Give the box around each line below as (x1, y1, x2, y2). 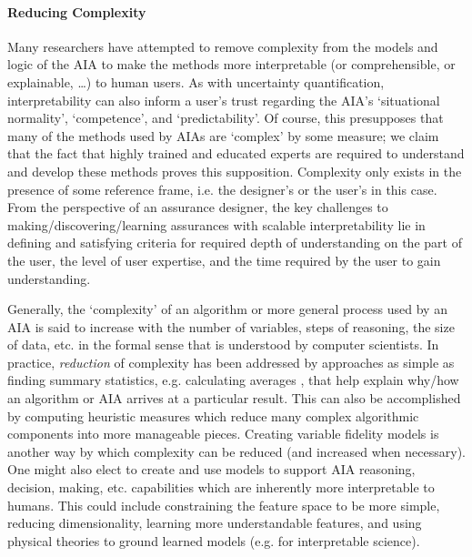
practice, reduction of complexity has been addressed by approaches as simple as (7, 352, 455, 371)
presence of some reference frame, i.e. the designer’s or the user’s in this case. (7, 179, 437, 198)
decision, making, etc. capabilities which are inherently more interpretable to (7, 478, 435, 497)
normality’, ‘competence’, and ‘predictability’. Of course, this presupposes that (7, 108, 444, 127)
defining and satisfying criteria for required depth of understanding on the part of (7, 233, 462, 252)
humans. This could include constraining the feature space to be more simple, (7, 495, 440, 514)
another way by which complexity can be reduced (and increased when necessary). (7, 441, 466, 461)
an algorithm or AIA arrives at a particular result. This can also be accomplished (7, 389, 461, 408)
